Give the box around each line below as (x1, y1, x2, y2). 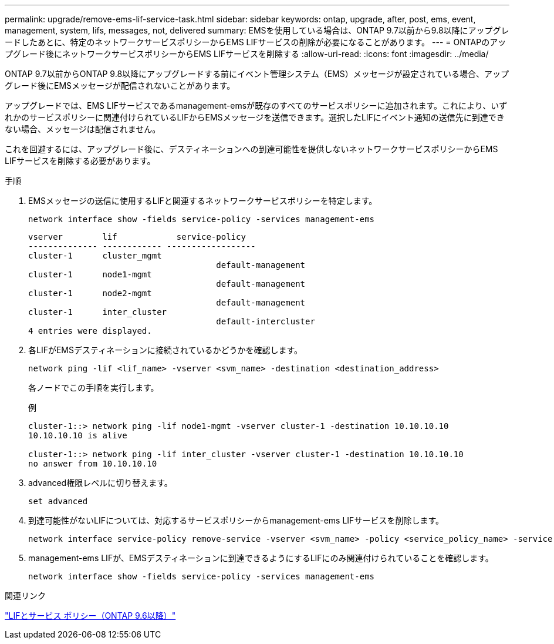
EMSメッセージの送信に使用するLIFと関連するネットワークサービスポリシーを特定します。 (28, 196, 377, 206)
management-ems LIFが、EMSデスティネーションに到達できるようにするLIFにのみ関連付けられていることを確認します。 (28, 553, 494, 563)
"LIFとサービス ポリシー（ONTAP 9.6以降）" (5, 611, 176, 620)
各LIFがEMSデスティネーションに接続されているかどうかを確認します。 (28, 345, 303, 355)
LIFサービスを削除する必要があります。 (5, 156, 156, 166)
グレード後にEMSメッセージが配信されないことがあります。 (5, 80, 235, 90)
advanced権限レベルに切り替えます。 (28, 478, 173, 488)
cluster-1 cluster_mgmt (28, 251, 162, 260)
